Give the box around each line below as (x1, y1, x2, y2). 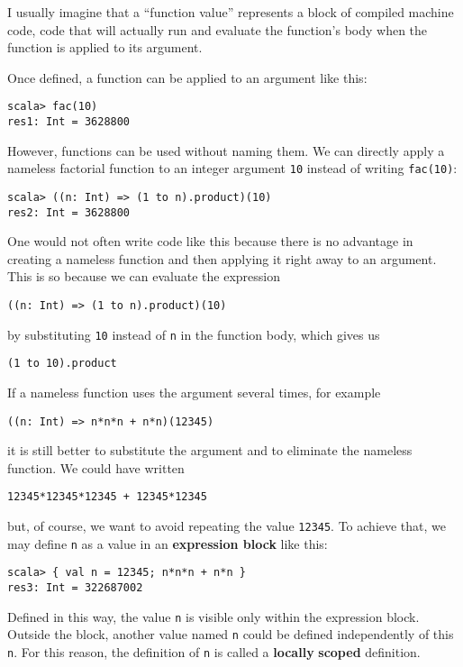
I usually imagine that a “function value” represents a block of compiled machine (7, 3, 454, 21)
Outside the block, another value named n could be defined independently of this (7, 625, 454, 644)
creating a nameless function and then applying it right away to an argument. (7, 249, 437, 268)
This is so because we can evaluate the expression (7, 267, 280, 286)
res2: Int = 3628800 (7, 206, 131, 219)
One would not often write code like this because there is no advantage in (7, 232, 413, 251)
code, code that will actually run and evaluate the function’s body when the (7, 20, 428, 39)
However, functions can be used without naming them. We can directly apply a (7, 141, 445, 160)
